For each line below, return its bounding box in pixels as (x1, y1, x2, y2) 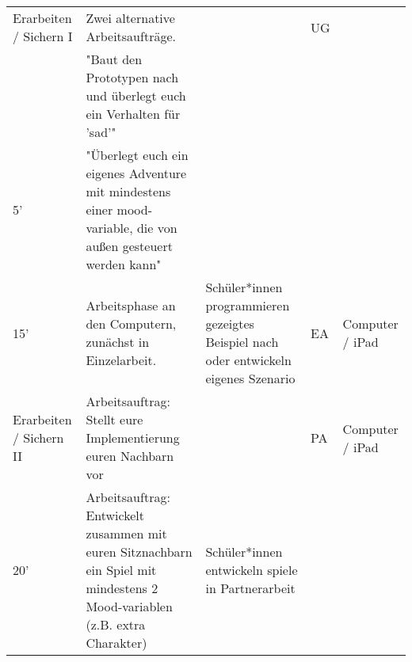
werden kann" (86, 255, 162, 273)
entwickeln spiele (205, 561, 298, 579)
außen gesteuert (86, 237, 173, 255)
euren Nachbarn (86, 447, 174, 465)
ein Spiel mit (86, 561, 157, 579)
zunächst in (86, 333, 150, 351)
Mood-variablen (86, 597, 173, 615)
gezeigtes (205, 314, 254, 333)
